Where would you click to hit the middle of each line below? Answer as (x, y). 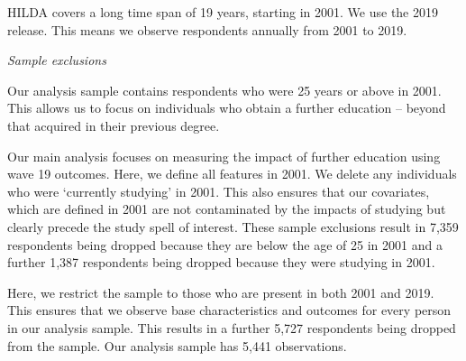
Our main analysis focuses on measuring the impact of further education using (224, 156)
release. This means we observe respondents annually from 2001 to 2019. (207, 29)
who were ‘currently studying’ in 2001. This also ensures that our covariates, (219, 191)
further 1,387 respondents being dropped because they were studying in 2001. (221, 262)
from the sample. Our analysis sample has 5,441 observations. (177, 345)
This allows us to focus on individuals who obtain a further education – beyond (227, 108)
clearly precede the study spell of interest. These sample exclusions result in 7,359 (233, 226)
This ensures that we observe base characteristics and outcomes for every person (229, 310)
